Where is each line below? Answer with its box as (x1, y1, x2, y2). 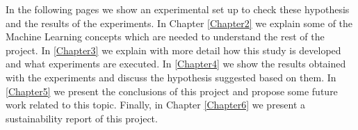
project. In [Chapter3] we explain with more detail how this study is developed (6, 42, 341, 57)
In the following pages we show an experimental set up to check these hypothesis (6, 2, 350, 16)
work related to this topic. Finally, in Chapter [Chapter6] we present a (6, 97, 306, 112)
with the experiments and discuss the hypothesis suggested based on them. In (6, 70, 336, 84)
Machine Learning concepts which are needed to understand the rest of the (6, 29, 325, 44)
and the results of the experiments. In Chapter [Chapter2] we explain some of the (6, 15, 353, 30)
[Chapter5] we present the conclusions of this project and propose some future (6, 83, 338, 98)
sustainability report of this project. (6, 111, 158, 125)
